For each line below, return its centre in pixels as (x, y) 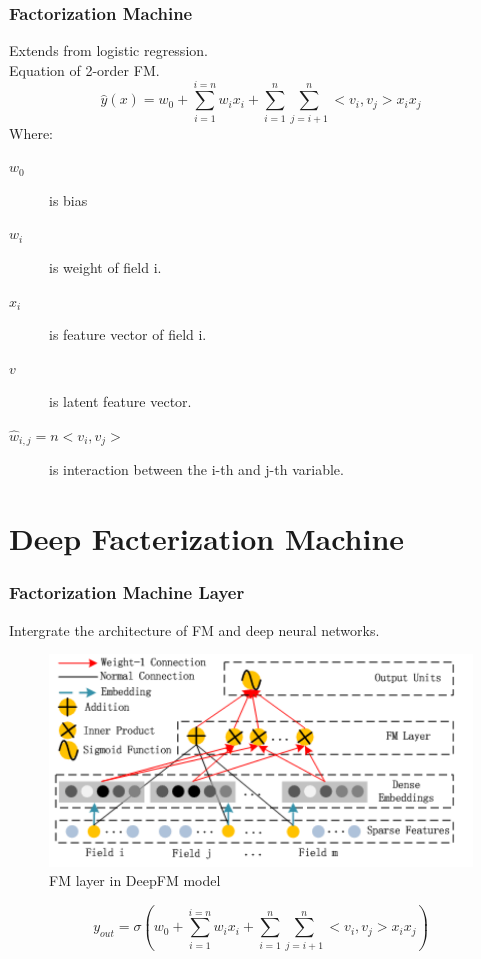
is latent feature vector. (120, 401)
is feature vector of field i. (128, 334)
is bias (68, 199)
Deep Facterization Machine (207, 538)
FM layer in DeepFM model (135, 880)
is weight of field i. (105, 266)
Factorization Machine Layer (127, 592)
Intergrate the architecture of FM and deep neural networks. (194, 629)
